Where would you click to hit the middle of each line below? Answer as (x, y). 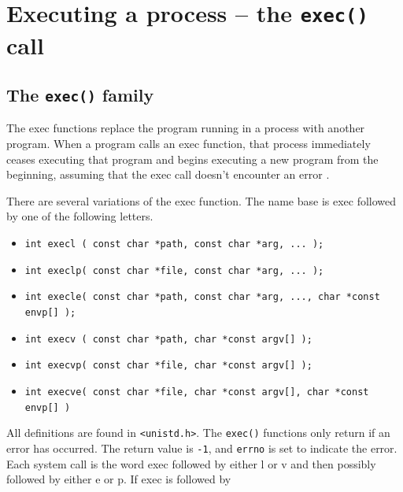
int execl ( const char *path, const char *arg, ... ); (174, 244)
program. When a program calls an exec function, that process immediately (189, 144)
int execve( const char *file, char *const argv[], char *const (197, 392)
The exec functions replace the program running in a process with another (186, 128)
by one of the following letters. (80, 216)
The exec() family (80, 95)
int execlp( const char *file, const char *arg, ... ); (174, 270)
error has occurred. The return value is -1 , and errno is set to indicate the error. (202, 448)
